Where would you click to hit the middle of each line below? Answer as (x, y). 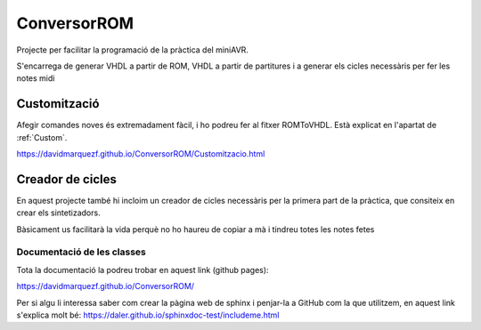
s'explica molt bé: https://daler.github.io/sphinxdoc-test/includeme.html (148, 315)
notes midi (36, 78)
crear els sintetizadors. (59, 213)
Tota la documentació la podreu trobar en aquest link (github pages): (143, 270)
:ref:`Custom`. (42, 137)
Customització (58, 104)
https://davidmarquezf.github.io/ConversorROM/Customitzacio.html (141, 154)
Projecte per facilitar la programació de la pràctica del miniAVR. (133, 50)
